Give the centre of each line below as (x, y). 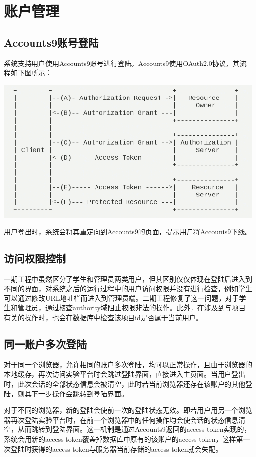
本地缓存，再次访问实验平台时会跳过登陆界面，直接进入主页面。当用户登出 (125, 374)
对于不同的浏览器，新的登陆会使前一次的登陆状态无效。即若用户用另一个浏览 (128, 410)
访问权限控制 (35, 258)
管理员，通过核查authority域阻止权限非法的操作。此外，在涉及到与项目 (131, 308)
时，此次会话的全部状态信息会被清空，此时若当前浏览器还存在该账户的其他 (125, 383)
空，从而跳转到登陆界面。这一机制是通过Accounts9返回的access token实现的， (128, 429)
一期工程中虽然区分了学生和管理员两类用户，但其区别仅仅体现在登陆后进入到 (128, 278)
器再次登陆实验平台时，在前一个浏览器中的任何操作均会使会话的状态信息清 (125, 419)
